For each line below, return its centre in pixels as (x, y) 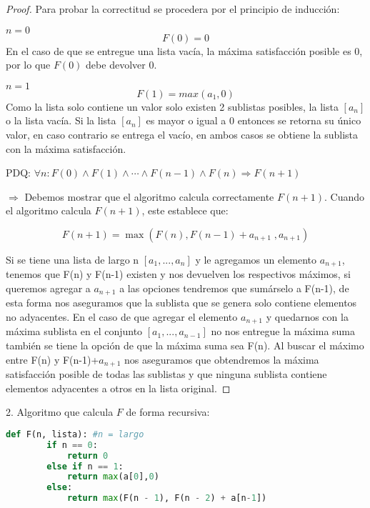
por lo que (28, 65)
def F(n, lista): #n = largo (75, 434)
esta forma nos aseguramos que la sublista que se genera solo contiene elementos (181, 303)
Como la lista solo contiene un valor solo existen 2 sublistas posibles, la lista (172, 106)
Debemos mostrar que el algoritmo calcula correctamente (149, 196)
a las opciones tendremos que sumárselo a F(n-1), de (234, 288)
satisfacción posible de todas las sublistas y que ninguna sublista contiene (166, 374)
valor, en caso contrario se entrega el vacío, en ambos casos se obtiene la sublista (182, 134)
